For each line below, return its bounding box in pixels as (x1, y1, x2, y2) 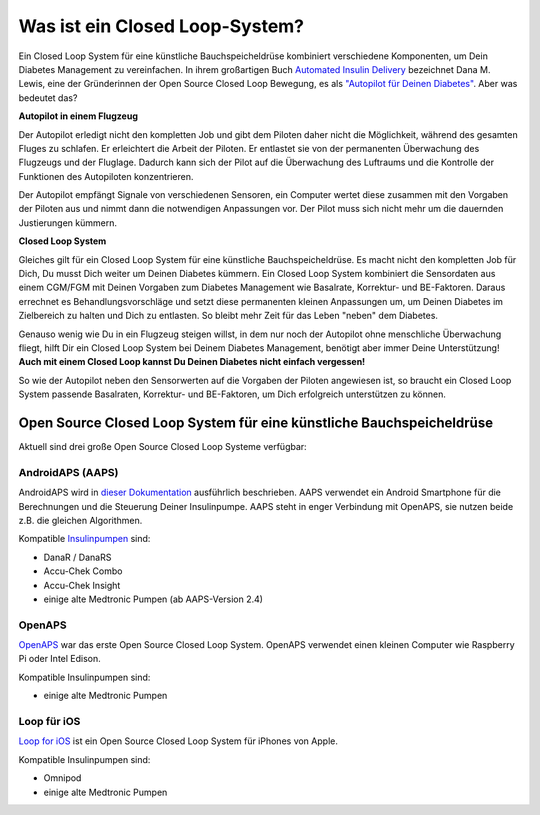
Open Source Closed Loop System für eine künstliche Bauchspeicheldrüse (18, 414, 494, 431)
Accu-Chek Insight (43, 579, 121, 591)
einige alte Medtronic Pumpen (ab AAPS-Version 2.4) (43, 593, 264, 605)
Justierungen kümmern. (18, 216, 118, 229)
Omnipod (43, 772, 82, 784)
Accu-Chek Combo (43, 565, 123, 577)
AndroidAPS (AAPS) (18, 465, 119, 479)
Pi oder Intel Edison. (18, 653, 102, 665)
